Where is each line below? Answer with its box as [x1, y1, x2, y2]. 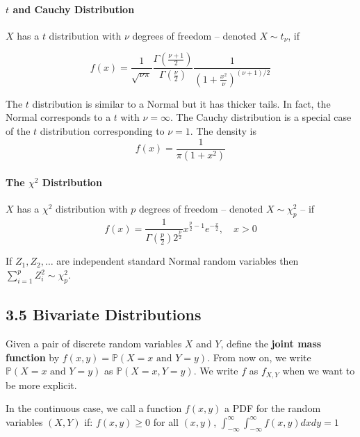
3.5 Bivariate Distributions [6, 304, 202, 325]
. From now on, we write [207, 349, 311, 364]
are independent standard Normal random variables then [56, 254, 299, 268]
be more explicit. [6, 377, 77, 392]
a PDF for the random [224, 401, 321, 415]
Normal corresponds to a [6, 110, 111, 124]
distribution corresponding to [40, 123, 165, 138]
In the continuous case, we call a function [6, 401, 182, 415]
